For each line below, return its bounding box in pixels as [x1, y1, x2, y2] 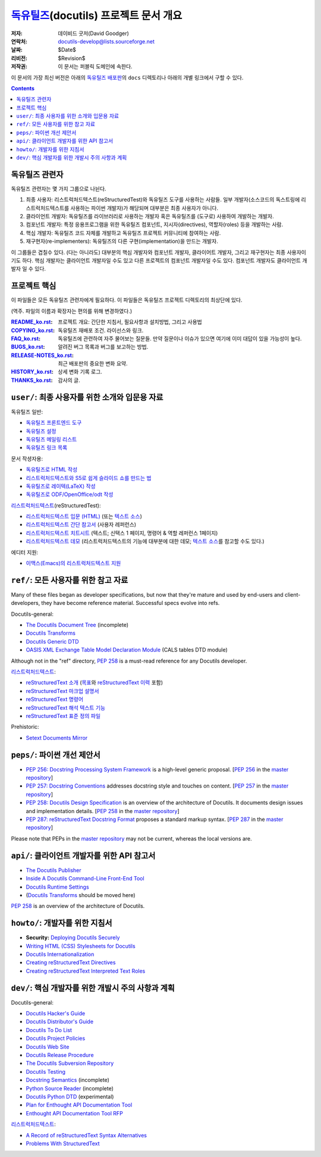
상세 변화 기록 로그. [58, 368, 102, 375]
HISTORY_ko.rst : [11, 368, 53, 375]
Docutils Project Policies [26, 1035, 86, 1042]
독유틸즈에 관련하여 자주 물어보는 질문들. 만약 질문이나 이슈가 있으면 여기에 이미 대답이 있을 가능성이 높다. [58, 335, 302, 342]
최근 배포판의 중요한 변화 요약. [58, 360, 128, 367]
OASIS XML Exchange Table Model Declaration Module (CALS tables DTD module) [26, 646, 228, 654]
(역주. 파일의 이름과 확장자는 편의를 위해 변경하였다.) [11, 307, 133, 315]
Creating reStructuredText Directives [26, 959, 116, 966]
